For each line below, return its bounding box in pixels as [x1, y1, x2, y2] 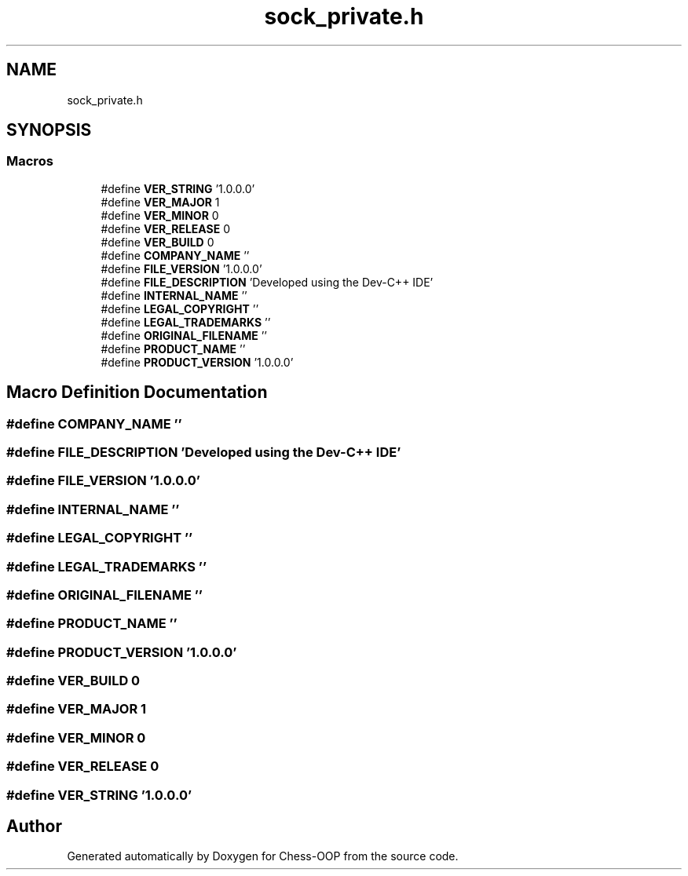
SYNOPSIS [6, 120, 92, 141]
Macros [6, 153, 53, 170]
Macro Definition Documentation [6, 382, 268, 403]
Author [6, 816, 62, 836]
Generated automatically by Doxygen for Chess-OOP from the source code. [67, 849, 459, 863]
